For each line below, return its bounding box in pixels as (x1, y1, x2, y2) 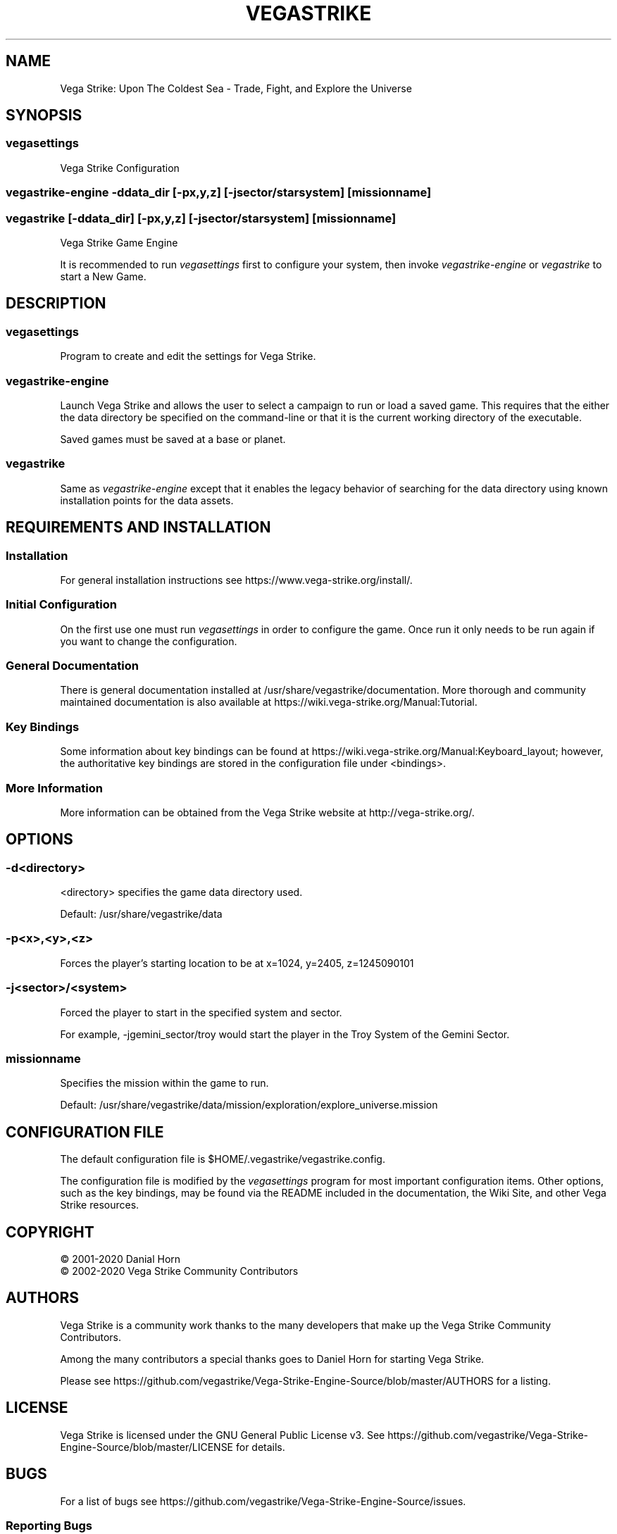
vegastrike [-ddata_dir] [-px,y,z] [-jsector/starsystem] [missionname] (6, 211, 397, 225)
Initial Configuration (6, 597, 117, 612)
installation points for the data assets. (60, 494, 234, 506)
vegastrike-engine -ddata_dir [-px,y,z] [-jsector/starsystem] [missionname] (6, 185, 432, 200)
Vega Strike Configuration (60, 161, 180, 174)
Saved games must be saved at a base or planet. (60, 432, 286, 445)
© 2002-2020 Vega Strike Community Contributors (60, 1265, 299, 1278)
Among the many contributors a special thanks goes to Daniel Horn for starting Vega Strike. (60, 1352, 485, 1365)
